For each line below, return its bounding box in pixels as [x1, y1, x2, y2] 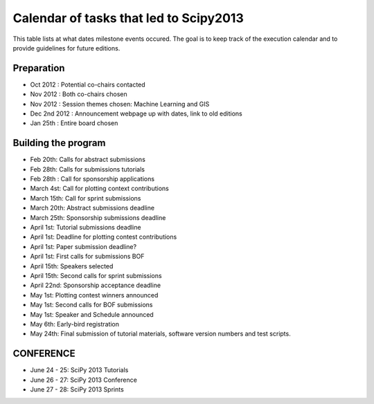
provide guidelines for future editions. [12, 44, 121, 52]
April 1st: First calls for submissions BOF [30, 252, 145, 261]
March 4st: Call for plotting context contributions [30, 184, 169, 193]
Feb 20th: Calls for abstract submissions [30, 156, 145, 164]
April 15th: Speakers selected [30, 261, 114, 270]
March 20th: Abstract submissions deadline [30, 204, 155, 212]
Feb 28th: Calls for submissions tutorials [30, 165, 145, 173]
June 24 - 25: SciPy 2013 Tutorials [30, 366, 129, 374]
